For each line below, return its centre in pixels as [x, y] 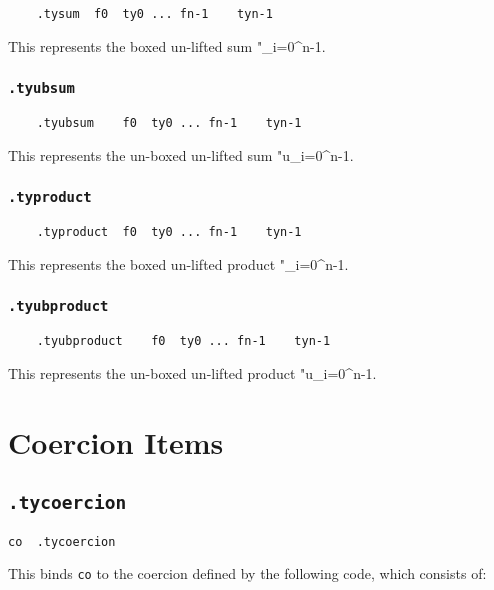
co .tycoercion [62, 541]
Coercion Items [116, 441]
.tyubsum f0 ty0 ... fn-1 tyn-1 [169, 123]
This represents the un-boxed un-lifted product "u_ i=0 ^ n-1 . [192, 372]
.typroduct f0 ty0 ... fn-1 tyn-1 [169, 232]
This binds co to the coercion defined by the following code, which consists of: [247, 573]
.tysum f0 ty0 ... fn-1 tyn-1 [154, 14]
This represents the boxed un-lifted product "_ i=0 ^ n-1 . [178, 263]
